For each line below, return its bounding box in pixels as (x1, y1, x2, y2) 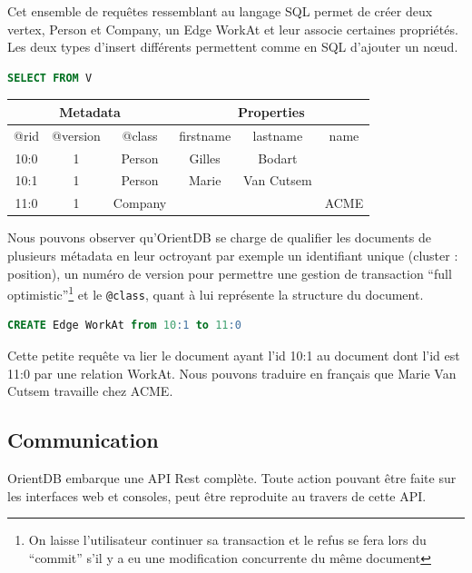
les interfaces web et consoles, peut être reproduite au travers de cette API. (7, 486, 427, 505)
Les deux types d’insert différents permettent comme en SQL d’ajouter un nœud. (7, 37, 458, 56)
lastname (252, 125, 303, 144)
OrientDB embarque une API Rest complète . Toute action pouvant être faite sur (7, 469, 457, 488)
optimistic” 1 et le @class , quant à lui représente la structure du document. (7, 282, 424, 303)
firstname (179, 125, 231, 144)
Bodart (258, 148, 298, 167)
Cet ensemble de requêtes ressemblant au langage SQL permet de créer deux (7, 2, 433, 20)
